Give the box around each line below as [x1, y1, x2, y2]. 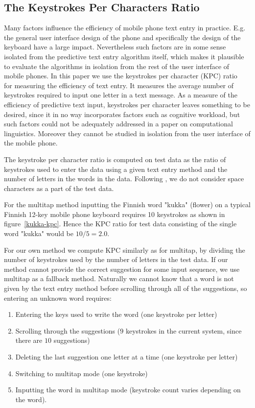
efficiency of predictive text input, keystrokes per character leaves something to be [4, 99, 250, 109]
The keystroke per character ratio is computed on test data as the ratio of [4, 154, 226, 164]
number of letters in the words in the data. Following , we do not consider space [4, 173, 244, 184]
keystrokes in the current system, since [125, 325, 242, 336]
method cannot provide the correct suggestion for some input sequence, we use [4, 264, 240, 274]
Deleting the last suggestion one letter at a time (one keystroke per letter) [15, 352, 238, 362]
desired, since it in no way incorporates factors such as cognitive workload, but [4, 109, 240, 119]
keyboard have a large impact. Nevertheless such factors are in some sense [4, 42, 226, 52]
